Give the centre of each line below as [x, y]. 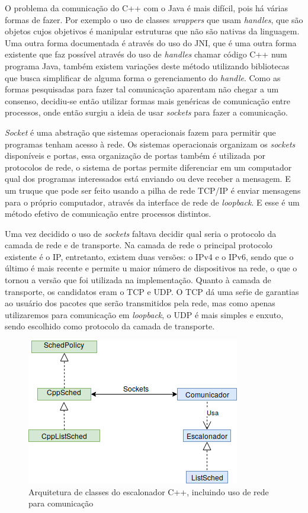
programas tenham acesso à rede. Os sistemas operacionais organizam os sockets [150, 144]
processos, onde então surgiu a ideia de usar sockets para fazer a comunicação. [146, 112]
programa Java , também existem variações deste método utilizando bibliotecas [147, 65]
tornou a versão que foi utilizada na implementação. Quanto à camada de [138, 280]
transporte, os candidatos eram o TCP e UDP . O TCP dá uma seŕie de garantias [152, 291]
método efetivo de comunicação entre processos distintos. [108, 214]
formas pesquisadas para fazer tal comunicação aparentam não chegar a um [142, 89]
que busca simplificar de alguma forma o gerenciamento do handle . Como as [143, 77]
